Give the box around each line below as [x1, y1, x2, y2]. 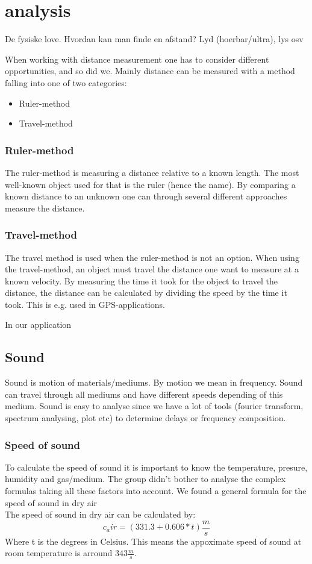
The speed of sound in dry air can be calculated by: [5, 508, 196, 521]
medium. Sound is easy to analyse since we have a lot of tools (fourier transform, [5, 399, 304, 412]
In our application [5, 318, 72, 331]
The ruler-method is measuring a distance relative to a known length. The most [5, 166, 299, 178]
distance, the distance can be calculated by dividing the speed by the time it [5, 286, 287, 299]
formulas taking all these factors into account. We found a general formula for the [5, 484, 307, 497]
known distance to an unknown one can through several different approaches [5, 190, 287, 202]
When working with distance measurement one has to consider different [5, 52, 269, 65]
